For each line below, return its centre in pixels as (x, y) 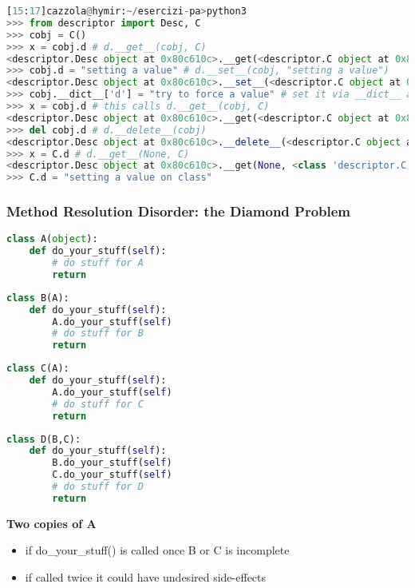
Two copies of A (51, 523)
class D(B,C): (44, 439)
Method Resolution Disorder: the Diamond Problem (179, 211)
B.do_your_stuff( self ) (112, 463)
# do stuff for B (98, 334)
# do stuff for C (98, 404)
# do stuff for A (98, 263)
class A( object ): (52, 239)
